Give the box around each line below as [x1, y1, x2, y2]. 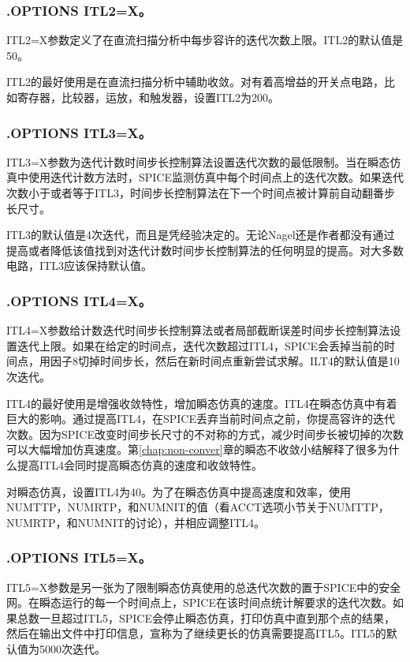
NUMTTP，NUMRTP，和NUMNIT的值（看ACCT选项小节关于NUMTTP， [6, 499, 389, 515]
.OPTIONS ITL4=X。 [6, 290, 152, 310]
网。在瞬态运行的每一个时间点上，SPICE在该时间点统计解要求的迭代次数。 [6, 594, 393, 611]
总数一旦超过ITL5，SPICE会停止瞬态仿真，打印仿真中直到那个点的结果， [17, 609, 395, 626]
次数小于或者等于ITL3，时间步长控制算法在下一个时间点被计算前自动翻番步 [6, 185, 395, 200]
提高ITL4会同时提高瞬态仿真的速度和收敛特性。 [17, 456, 263, 473]
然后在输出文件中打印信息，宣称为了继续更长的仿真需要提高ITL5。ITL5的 [6, 625, 386, 641]
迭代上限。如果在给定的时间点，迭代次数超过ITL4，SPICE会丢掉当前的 [17, 337, 384, 353]
